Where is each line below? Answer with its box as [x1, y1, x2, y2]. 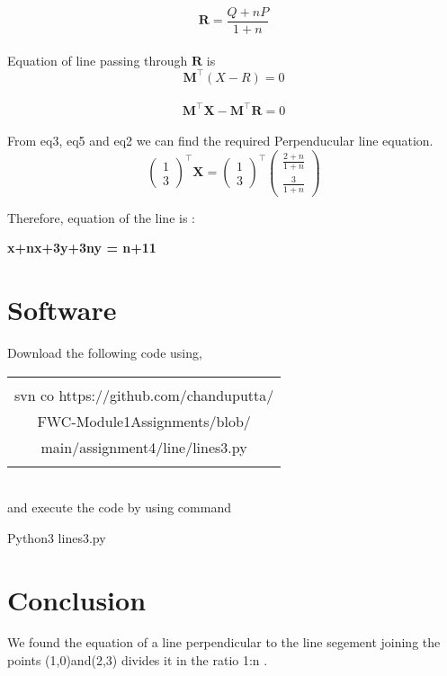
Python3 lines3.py [7, 528, 106, 547]
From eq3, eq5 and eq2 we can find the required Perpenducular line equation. [7, 131, 434, 150]
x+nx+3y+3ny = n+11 [7, 238, 156, 257]
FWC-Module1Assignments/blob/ [37, 410, 251, 431]
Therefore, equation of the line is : [7, 208, 195, 227]
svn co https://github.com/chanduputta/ [14, 384, 274, 405]
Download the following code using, [7, 342, 202, 361]
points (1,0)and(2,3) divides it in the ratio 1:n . [7, 651, 268, 670]
